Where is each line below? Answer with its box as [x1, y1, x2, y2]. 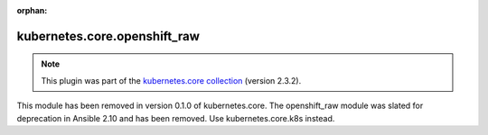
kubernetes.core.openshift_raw [16, 28, 201, 44]
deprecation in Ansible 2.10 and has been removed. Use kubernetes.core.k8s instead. [16, 112, 335, 123]
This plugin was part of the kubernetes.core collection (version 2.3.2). [41, 75, 302, 85]
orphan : [16, 5, 48, 15]
